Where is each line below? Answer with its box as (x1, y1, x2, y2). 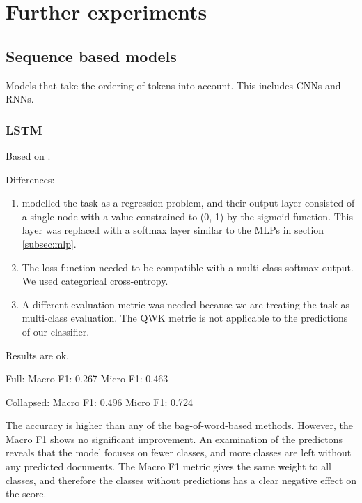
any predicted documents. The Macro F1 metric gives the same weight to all (6, 459, 331, 474)
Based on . (6, 148, 51, 163)
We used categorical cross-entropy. (22, 273, 168, 288)
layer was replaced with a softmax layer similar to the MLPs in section (22, 223, 324, 237)
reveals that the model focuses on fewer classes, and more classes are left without (6, 445, 352, 460)
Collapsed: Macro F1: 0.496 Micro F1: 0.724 (6, 394, 193, 409)
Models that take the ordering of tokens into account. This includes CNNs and (6, 77, 341, 92)
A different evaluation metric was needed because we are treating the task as (22, 296, 349, 311)
